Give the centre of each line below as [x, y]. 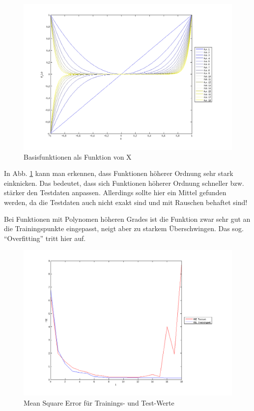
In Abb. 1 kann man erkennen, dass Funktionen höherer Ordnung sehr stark [119, 173]
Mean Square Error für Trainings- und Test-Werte [99, 403]
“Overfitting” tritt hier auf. [45, 238]
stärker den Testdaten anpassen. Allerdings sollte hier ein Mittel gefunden [115, 192]
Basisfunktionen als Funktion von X [78, 156]
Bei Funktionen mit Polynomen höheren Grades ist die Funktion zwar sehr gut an [127, 219]
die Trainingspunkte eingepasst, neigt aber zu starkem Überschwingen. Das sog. [124, 228]
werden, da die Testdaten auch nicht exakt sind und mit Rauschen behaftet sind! [126, 202]
